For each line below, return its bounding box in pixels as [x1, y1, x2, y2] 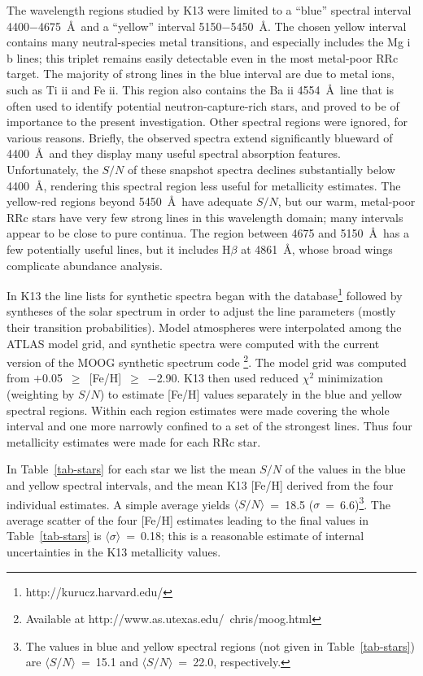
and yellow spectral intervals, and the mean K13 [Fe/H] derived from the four [7, 476, 394, 493]
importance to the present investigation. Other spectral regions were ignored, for [7, 113, 408, 130]
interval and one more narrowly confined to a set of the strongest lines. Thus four [7, 417, 412, 434]
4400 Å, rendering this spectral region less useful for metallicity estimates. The [7, 177, 401, 194]
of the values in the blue [285, 460, 406, 478]
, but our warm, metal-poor [277, 193, 416, 210]
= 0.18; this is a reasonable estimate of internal [126, 527, 364, 544]
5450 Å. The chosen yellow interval [230, 17, 407, 34]
